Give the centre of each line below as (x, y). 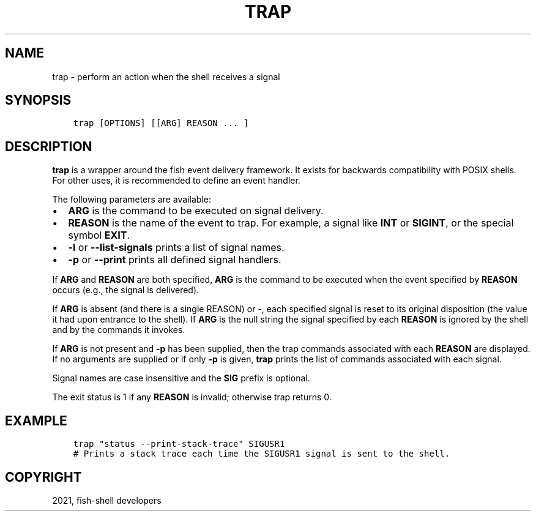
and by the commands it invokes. (119, 330)
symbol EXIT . (99, 235)
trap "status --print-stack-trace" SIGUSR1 (179, 444)
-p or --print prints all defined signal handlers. (175, 260)
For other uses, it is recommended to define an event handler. (176, 181)
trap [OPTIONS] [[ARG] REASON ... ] (161, 123)
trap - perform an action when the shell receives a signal (166, 77)
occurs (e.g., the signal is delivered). (126, 290)
